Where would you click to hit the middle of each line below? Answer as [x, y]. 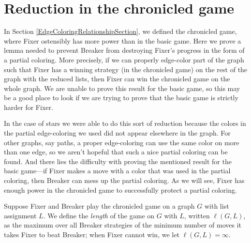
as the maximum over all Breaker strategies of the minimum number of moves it [123, 225]
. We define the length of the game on [99, 215]
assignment [20, 215]
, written [197, 215]
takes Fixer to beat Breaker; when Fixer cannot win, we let [92, 234]
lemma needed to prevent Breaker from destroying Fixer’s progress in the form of [124, 50]
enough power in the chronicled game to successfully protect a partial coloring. [120, 190]
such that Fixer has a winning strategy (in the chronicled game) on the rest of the [126, 69]
